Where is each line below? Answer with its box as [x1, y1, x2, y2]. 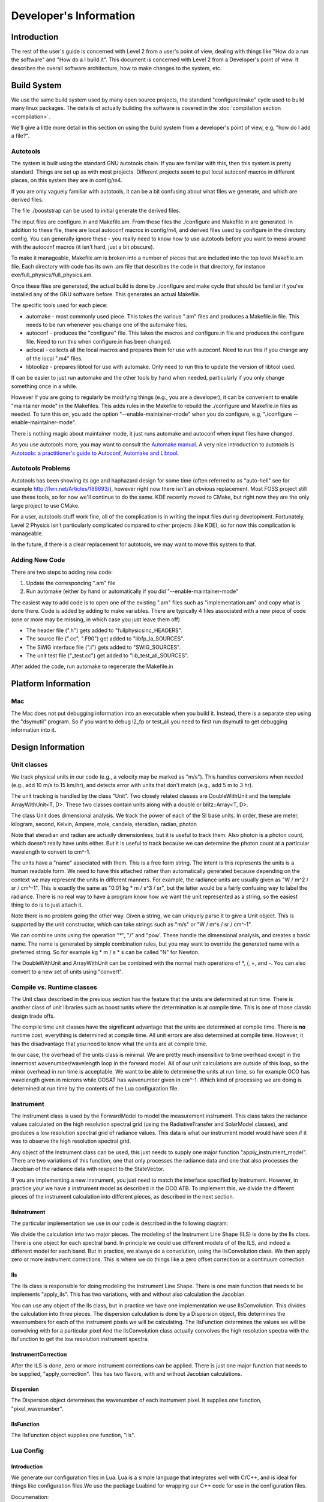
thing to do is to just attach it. [11, 901, 83, 908]
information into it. [11, 726, 56, 734]
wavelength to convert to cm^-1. [11, 848, 91, 856]
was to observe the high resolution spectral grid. [11, 1137, 131, 1145]
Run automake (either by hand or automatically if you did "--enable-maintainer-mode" [26, 588, 239, 595]
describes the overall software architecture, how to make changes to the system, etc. [11, 64, 222, 71]
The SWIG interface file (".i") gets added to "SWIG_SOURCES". [26, 643, 181, 651]
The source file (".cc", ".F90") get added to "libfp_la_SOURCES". [26, 635, 185, 642]
